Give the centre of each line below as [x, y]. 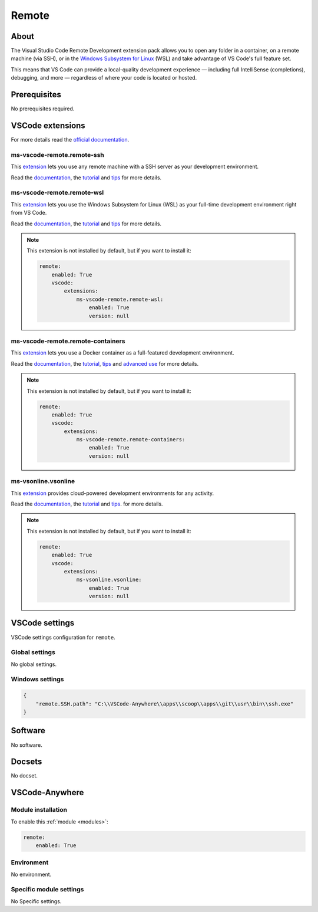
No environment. [31, 874]
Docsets [26, 762]
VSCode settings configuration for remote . [63, 637]
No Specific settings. [36, 901]
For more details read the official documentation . [70, 140]
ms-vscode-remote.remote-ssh [57, 155]
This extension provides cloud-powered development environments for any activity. [112, 493]
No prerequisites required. [43, 109]
